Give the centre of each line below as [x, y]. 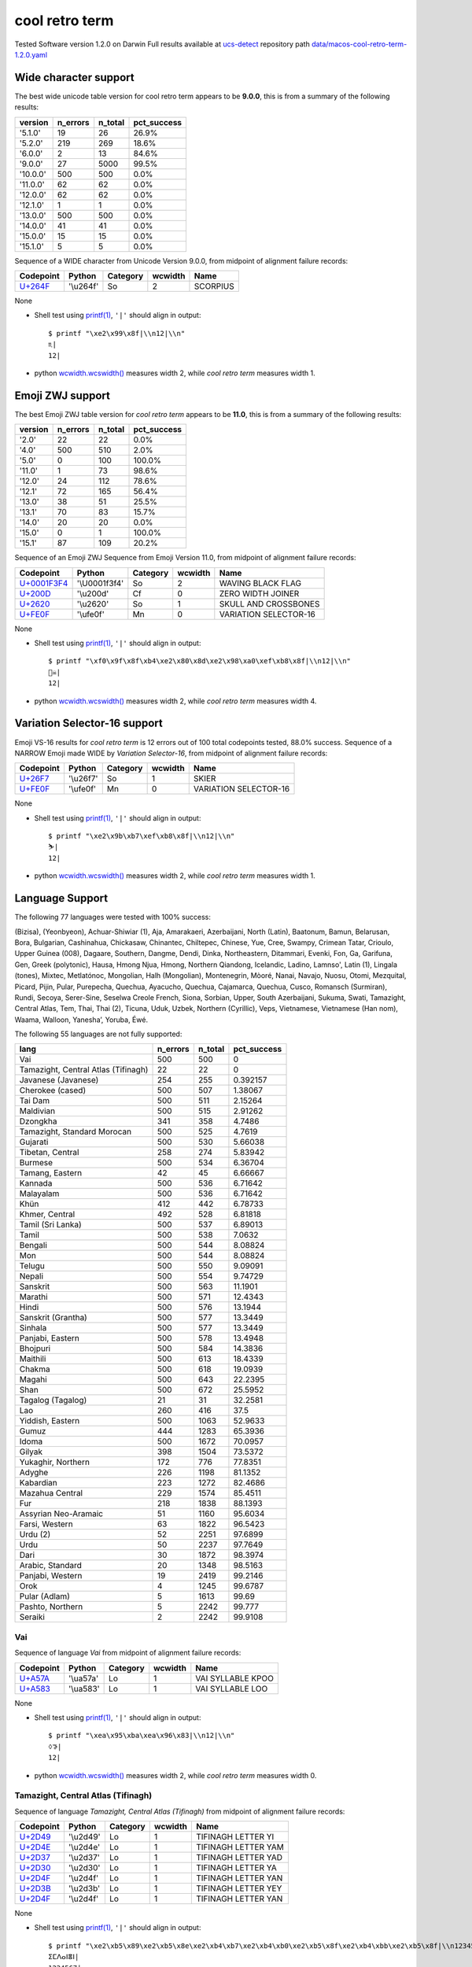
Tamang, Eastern [51, 1173]
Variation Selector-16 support [88, 723]
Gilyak [31, 1452]
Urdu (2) [35, 1534]
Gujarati [34, 1142]
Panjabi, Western [51, 1576]
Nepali [31, 1276]
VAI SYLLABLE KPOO [235, 1678]
